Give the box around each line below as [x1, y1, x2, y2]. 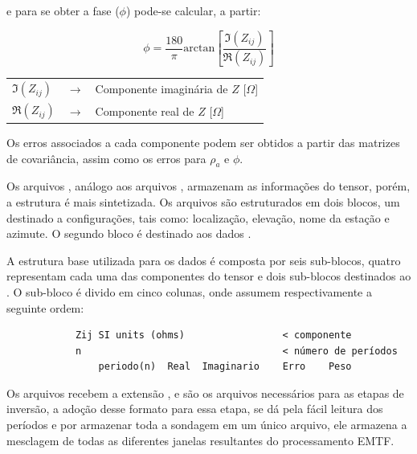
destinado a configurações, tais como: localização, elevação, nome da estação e [6, 209, 390, 226]
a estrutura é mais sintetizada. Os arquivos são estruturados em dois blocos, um [6, 193, 400, 210]
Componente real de [95, 102, 194, 119]
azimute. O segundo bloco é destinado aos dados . [6, 225, 251, 242]
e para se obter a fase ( [6, 2, 120, 18]
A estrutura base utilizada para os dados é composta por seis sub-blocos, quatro [6, 252, 401, 268]
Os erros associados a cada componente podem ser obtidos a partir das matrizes [6, 133, 400, 150]
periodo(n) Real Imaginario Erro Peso [98, 361, 352, 373]
